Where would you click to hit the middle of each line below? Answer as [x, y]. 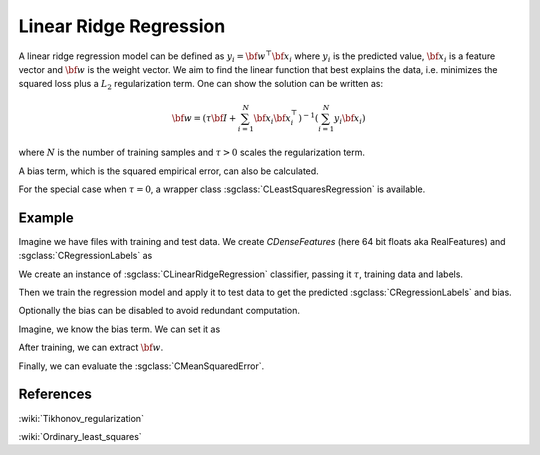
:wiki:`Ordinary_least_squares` [80, 436]
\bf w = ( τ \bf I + [204, 118]
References [55, 394]
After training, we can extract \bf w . [91, 347]
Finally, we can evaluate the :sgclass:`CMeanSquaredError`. [141, 366]
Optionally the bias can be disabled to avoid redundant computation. [159, 311]
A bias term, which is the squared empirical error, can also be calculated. [168, 171]
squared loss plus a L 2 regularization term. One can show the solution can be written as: [201, 85]
